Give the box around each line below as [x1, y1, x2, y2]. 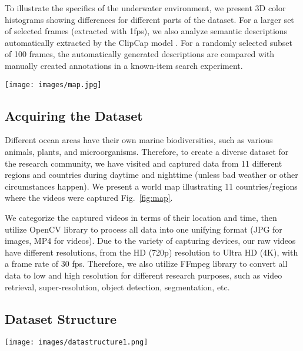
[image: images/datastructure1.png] [5, 338, 148, 347]
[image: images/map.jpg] [5, 80, 102, 89]
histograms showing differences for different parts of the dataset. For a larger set [5, 13, 294, 25]
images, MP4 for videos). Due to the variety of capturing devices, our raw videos [5, 234, 296, 247]
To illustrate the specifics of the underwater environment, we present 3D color [5, 2, 286, 14]
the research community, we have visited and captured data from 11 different [5, 157, 282, 169]
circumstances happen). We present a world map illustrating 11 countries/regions [5, 180, 298, 192]
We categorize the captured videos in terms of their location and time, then [5, 211, 277, 223]
